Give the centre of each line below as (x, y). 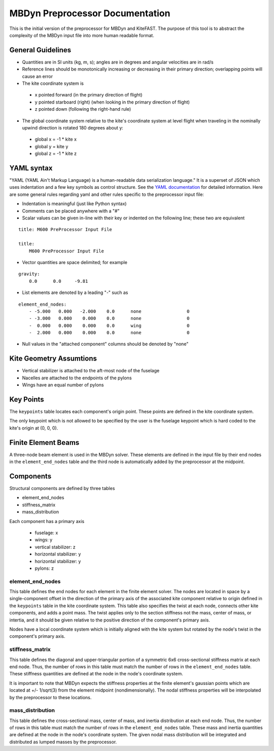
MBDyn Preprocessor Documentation (90, 13)
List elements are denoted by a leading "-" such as (75, 292)
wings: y (44, 540)
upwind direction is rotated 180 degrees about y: (73, 127)
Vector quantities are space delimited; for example (75, 262)
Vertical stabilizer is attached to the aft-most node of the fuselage (91, 371)
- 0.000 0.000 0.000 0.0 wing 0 (109, 325)
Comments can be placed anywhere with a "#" (71, 211)
